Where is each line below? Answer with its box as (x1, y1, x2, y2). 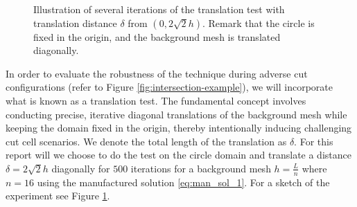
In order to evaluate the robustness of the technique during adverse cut (6, 66, 308, 80)
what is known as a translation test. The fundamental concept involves (6, 93, 306, 107)
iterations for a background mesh (130, 161, 271, 175)
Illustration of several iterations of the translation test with (33, 2, 285, 16)
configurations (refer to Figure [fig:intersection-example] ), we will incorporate (6, 80, 333, 94)
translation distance (33, 15, 117, 30)
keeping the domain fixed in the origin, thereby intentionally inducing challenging (6, 120, 352, 135)
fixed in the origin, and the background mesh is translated (33, 29, 281, 44)
